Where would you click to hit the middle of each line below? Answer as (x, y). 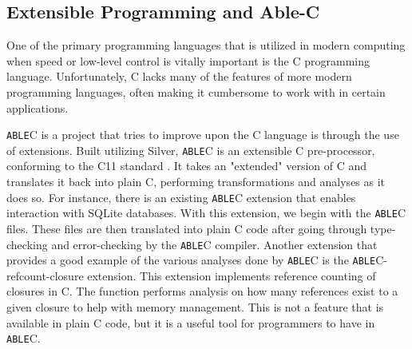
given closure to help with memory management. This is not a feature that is (195, 307)
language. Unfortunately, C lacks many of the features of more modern (179, 76)
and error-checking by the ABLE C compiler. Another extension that (214, 244)
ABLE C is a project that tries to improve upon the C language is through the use (203, 135)
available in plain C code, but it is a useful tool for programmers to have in (191, 322)
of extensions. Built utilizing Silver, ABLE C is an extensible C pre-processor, (191, 150)
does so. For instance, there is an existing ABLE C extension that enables (181, 197)
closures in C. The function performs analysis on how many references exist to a (202, 291)
